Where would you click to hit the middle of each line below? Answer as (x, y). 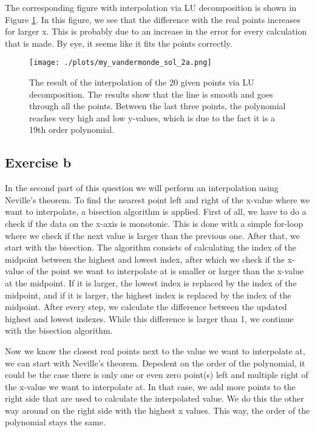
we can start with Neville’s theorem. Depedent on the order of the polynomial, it (155, 363)
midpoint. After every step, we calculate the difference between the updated (146, 307)
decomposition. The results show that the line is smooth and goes (151, 94)
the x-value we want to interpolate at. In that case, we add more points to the (150, 386)
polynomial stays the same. (55, 422)
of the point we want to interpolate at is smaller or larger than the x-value (165, 271)
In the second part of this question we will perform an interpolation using (142, 188)
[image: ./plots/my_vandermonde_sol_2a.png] (120, 63)
